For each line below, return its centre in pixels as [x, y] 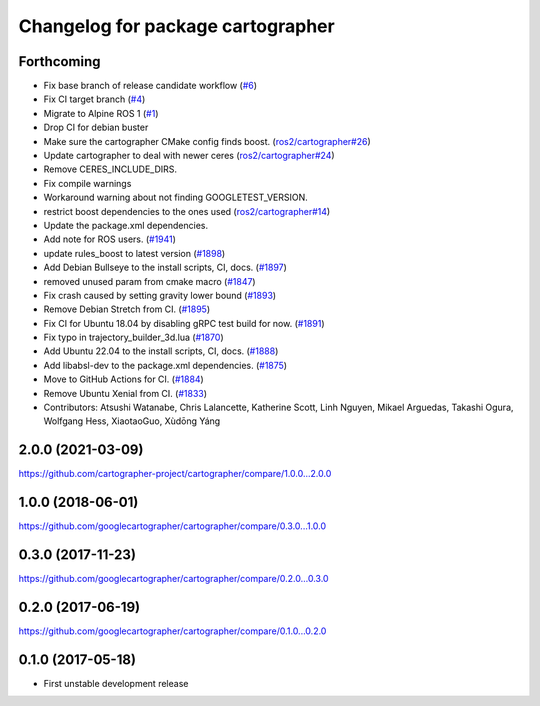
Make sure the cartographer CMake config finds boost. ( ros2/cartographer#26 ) [207, 141]
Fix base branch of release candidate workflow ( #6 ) [150, 86]
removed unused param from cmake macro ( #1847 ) [149, 281]
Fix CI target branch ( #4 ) [94, 99]
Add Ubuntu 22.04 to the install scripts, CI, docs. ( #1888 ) [161, 351]
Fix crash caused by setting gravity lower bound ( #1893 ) [160, 295]
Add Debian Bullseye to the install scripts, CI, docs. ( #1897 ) [165, 267]
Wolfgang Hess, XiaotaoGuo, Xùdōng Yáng [132, 421]
